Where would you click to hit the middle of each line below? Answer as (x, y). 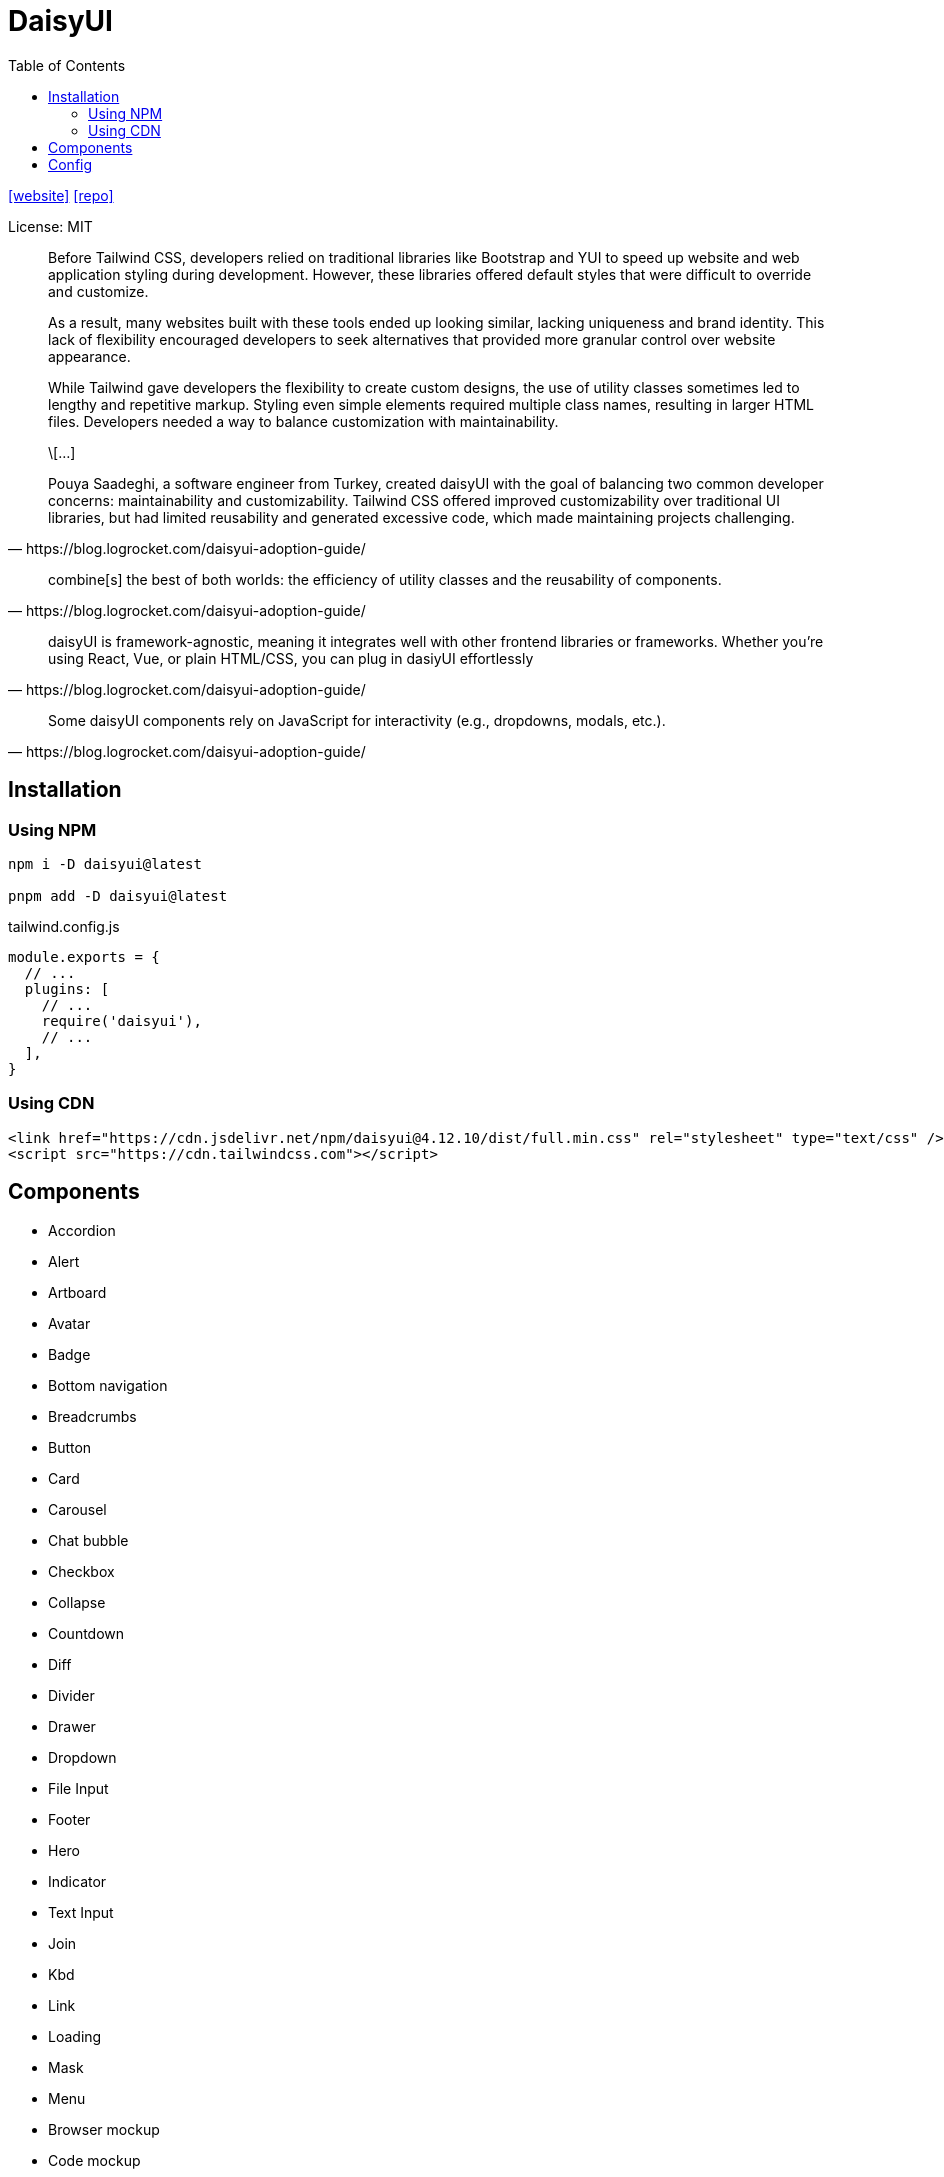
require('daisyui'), (121, 1020)
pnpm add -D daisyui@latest (118, 895)
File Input (78, 1788)
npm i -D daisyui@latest (105, 863)
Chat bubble (88, 1540)
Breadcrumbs (92, 1416)
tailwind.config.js (64, 926)
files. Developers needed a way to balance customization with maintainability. (303, 421)
